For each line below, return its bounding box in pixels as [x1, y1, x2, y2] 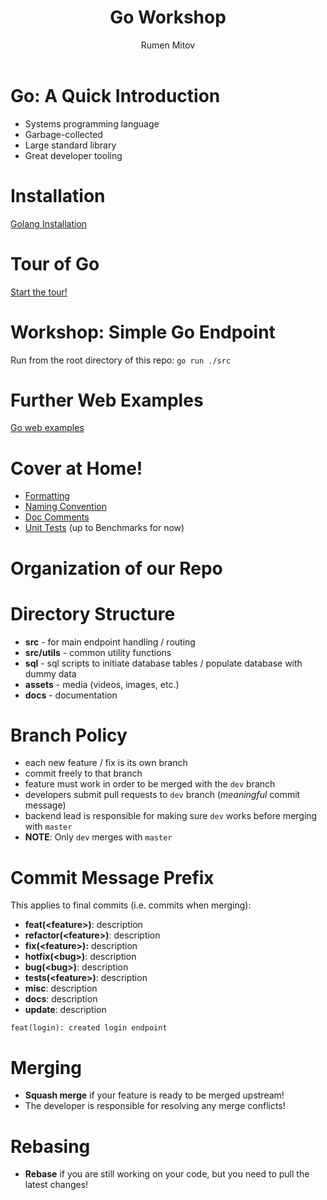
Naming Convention [24, 501, 108, 513]
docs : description [24, 993, 98, 1005]
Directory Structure [10, 602, 176, 625]
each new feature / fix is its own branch [24, 757, 188, 769]
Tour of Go [10, 252, 100, 275]
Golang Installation [10, 217, 88, 230]
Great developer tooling [24, 149, 123, 161]
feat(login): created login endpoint [10, 1023, 168, 1033]
